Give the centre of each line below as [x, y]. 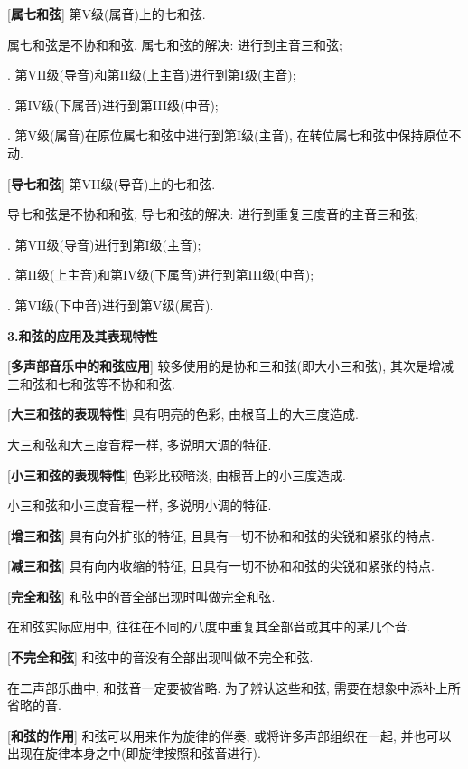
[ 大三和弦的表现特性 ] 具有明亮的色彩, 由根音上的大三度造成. [183, 414]
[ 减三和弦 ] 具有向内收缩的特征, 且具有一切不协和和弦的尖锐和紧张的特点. [221, 566]
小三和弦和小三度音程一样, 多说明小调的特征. [140, 505]
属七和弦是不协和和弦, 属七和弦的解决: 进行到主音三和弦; [175, 44]
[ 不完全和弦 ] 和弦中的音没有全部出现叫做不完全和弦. [160, 657]
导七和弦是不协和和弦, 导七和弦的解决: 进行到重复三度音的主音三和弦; [213, 214]
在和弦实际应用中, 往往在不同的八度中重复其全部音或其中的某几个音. [209, 627]
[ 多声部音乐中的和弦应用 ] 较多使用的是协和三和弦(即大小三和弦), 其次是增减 [230, 366]
